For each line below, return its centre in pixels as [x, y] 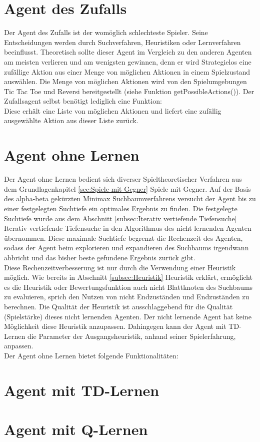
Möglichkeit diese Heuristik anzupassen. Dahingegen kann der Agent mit [115, 326]
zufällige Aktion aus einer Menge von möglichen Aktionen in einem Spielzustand [127, 71]
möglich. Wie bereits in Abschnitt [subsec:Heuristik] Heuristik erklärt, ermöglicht [128, 277]
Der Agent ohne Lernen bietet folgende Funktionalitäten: [91, 355]
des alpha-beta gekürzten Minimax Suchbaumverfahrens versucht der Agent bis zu [130, 198]
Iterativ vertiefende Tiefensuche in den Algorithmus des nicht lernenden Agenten [128, 228]
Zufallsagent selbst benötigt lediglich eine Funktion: [83, 101]
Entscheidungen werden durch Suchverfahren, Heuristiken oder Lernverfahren [122, 42]
